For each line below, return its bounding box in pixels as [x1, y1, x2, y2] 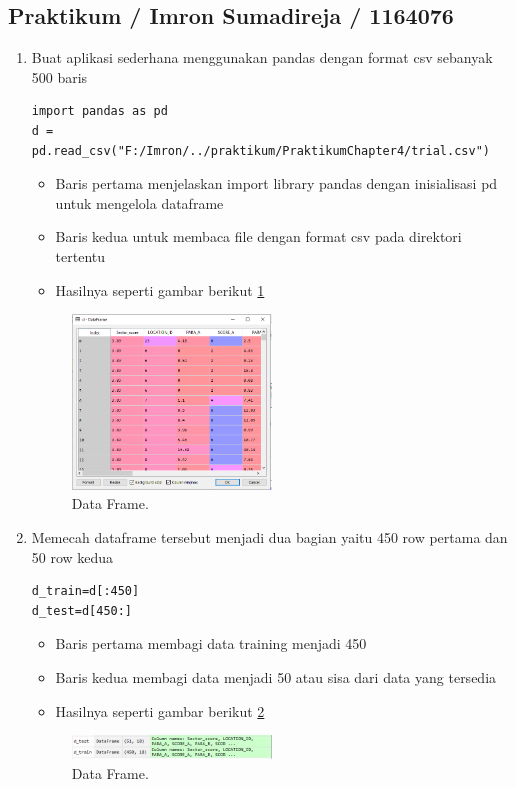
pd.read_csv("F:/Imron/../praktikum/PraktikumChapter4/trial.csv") [31, 143, 490, 158]
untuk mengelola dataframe [55, 192, 224, 213]
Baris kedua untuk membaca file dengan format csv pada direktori [55, 226, 462, 247]
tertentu [55, 245, 106, 266]
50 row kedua [31, 546, 114, 567]
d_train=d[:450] [31, 584, 140, 599]
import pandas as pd [31, 104, 168, 119]
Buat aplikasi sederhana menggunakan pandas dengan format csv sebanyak [31, 47, 493, 68]
